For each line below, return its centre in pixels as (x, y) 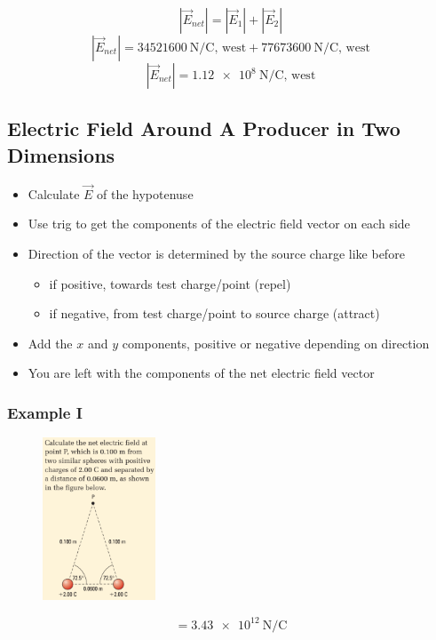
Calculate (54, 193)
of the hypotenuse (145, 193)
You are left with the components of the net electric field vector (201, 373)
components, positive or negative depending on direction (276, 343)
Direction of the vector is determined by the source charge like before (216, 253)
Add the (50, 343)
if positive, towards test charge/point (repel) (170, 283)
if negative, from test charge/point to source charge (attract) (214, 313)
